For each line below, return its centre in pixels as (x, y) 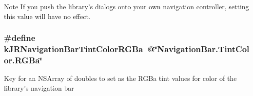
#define (20, 38)
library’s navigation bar (39, 87)
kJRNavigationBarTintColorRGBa (74, 49)
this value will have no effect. (47, 16)
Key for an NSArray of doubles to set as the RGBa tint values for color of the (120, 78)
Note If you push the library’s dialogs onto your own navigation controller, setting (126, 6)
